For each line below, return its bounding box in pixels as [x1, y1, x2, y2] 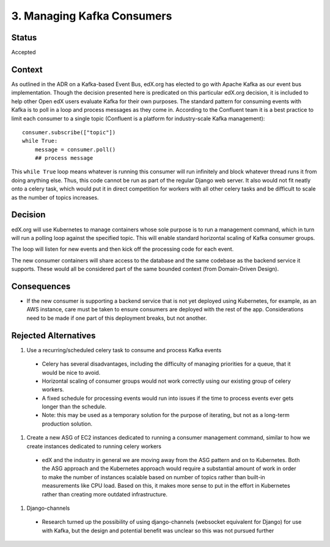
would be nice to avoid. [42, 369, 101, 376]
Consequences [11, 281, 71, 291]
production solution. [42, 420, 93, 427]
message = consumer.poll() [34, 146, 116, 153]
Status [11, 32, 37, 43]
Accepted [11, 49, 36, 56]
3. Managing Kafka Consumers [11, 9, 172, 23]
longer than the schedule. [42, 403, 107, 410]
